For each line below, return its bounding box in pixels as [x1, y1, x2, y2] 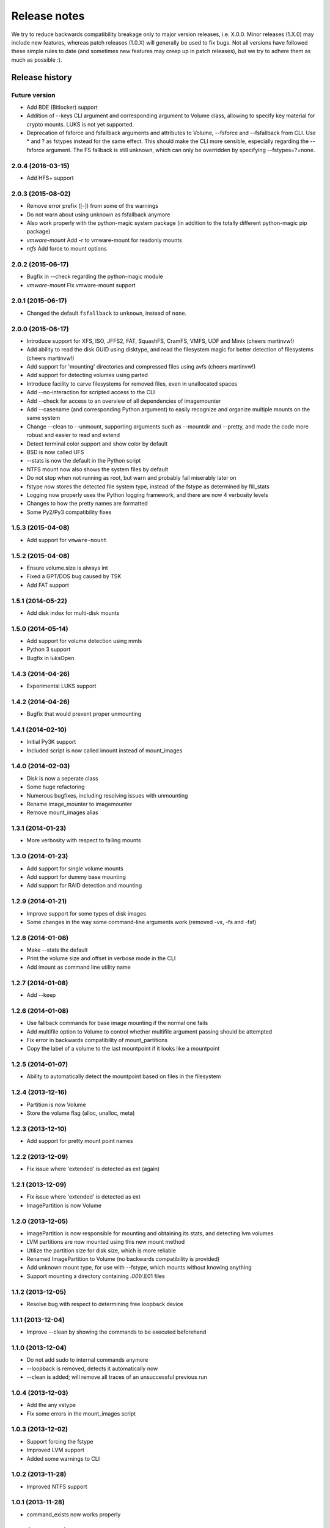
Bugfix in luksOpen [26, 654, 75, 661]
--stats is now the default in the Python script [26, 457, 141, 465]
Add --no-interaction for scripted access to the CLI [26, 389, 155, 396]
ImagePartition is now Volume [26, 1202, 102, 1209]
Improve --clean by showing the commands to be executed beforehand [26, 1328, 207, 1335]
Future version [11, 90, 56, 99]
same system [26, 414, 61, 422]
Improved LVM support [26, 1446, 85, 1454]
